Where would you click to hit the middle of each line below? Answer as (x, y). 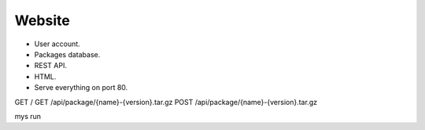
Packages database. (67, 54)
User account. (57, 44)
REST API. (50, 66)
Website (42, 20)
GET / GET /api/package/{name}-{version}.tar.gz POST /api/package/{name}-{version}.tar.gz (166, 102)
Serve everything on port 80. (81, 88)
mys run (28, 116)
